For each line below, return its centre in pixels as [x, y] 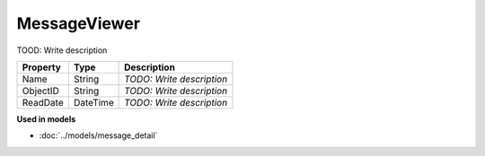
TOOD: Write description [62, 50]
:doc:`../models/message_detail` [98, 135]
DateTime [93, 102]
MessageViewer [79, 23]
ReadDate [43, 102]
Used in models [46, 119]
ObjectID [41, 91]
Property [42, 67]
